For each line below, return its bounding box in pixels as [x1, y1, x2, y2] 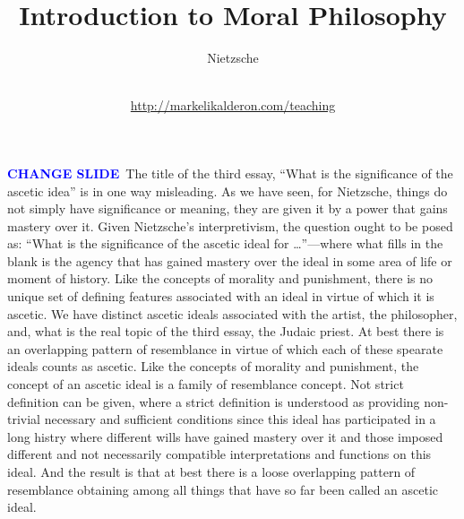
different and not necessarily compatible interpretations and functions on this [7, 445, 432, 463]
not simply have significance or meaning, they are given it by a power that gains [7, 199, 448, 218]
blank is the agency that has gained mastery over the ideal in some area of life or [7, 251, 452, 270]
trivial [7, 410, 41, 428]
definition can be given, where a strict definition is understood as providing [7, 392, 420, 411]
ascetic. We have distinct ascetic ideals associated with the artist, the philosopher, [7, 304, 458, 323]
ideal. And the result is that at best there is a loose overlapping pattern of [7, 463, 416, 480]
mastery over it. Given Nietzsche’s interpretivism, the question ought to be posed [7, 216, 453, 235]
